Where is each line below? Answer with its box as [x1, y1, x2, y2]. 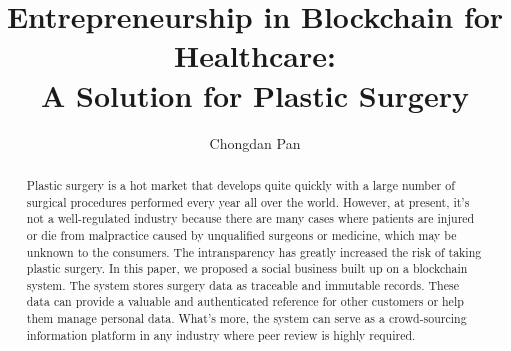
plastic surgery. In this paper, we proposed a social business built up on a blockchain [26, 260, 468, 277]
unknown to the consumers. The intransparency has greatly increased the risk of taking [26, 243, 482, 260]
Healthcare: [174, 35, 336, 76]
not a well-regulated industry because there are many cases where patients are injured [26, 210, 475, 227]
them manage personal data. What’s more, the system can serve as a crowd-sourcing [26, 310, 467, 327]
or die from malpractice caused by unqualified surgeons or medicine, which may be [26, 226, 457, 243]
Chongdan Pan [209, 132, 301, 153]
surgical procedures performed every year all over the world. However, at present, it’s [26, 193, 470, 210]
